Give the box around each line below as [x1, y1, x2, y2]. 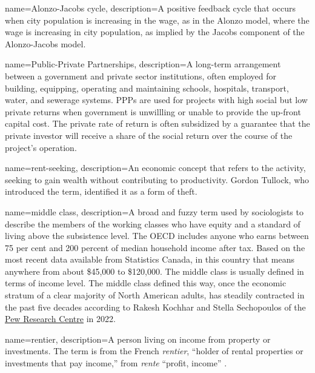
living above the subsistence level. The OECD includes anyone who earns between [5, 229, 309, 242]
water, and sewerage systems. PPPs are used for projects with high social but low [5, 93, 308, 106]
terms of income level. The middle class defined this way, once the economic [5, 277, 287, 289]
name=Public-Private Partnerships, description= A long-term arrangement [5, 58, 281, 70]
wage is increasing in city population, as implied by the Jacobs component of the [5, 25, 305, 38]
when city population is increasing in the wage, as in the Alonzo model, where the [5, 13, 310, 26]
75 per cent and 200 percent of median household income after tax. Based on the [5, 241, 305, 254]
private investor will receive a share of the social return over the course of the [5, 129, 293, 141]
